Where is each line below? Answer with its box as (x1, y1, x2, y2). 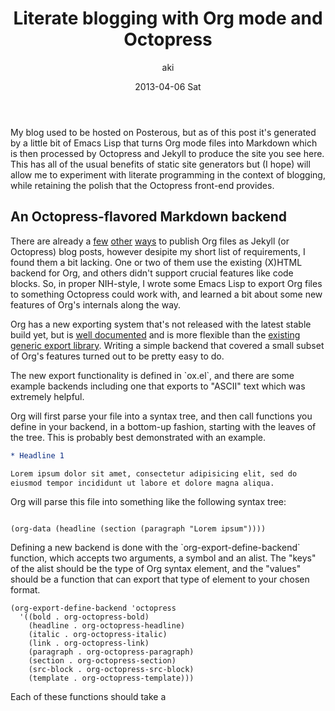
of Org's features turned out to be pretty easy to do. (10, 350, 225, 362)
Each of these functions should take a (10, 691, 167, 703)
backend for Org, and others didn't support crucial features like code (10, 267, 294, 279)
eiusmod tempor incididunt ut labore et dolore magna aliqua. (10, 478, 275, 488)
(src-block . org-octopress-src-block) (28, 665, 195, 675)
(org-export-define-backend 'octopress (10, 603, 177, 614)
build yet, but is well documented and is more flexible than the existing (10, 328, 301, 341)
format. (10, 584, 41, 596)
